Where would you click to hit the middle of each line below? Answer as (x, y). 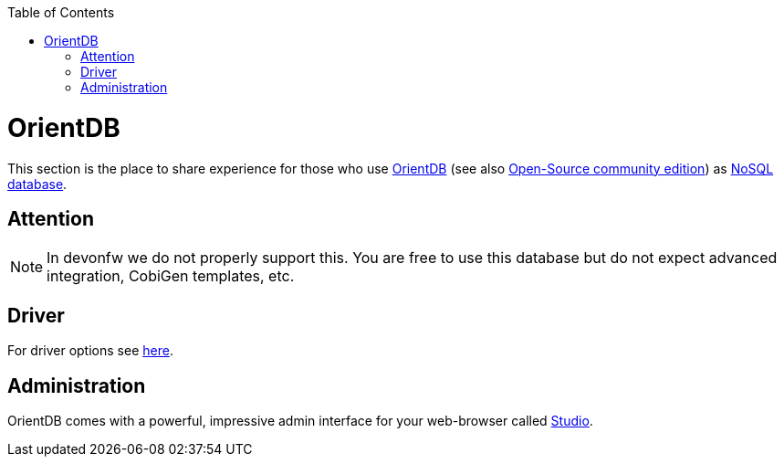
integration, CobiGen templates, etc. (171, 276)
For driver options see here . (90, 351)
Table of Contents (61, 12)
